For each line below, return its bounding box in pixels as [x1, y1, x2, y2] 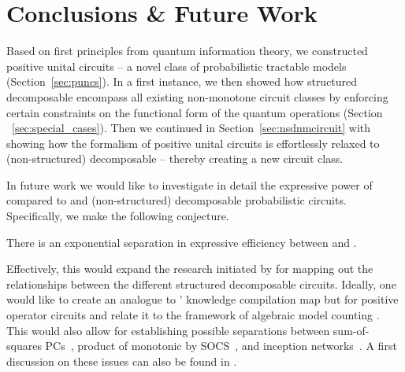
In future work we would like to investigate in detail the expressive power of [6, 176, 373, 193]
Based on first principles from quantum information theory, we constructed [6, 42, 368, 59]
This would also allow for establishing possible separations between [6, 322, 330, 338]
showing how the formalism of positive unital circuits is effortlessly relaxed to [6, 134, 380, 151]
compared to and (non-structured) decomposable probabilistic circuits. [6, 192, 347, 208]
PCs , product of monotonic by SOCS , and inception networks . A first [45, 337, 397, 354]
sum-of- [333, 322, 370, 338]
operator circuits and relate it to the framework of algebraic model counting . [6, 307, 380, 323]
